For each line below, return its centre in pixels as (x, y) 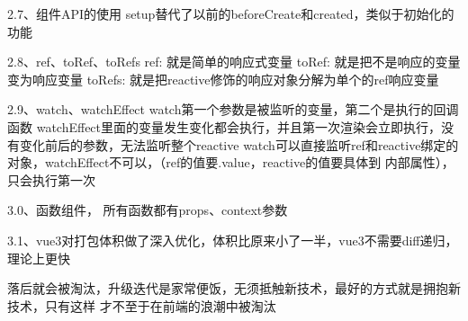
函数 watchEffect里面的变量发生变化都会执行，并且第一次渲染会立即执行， (225, 126)
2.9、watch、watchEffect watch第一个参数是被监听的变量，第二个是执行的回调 (233, 109)
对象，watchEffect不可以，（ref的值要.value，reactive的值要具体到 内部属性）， (231, 162)
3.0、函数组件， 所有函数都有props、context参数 (148, 210)
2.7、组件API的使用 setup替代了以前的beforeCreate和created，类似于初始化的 (231, 13)
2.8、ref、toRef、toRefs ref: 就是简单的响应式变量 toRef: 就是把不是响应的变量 (234, 62)
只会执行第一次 (51, 179)
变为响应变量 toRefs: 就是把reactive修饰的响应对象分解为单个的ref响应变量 (223, 79)
